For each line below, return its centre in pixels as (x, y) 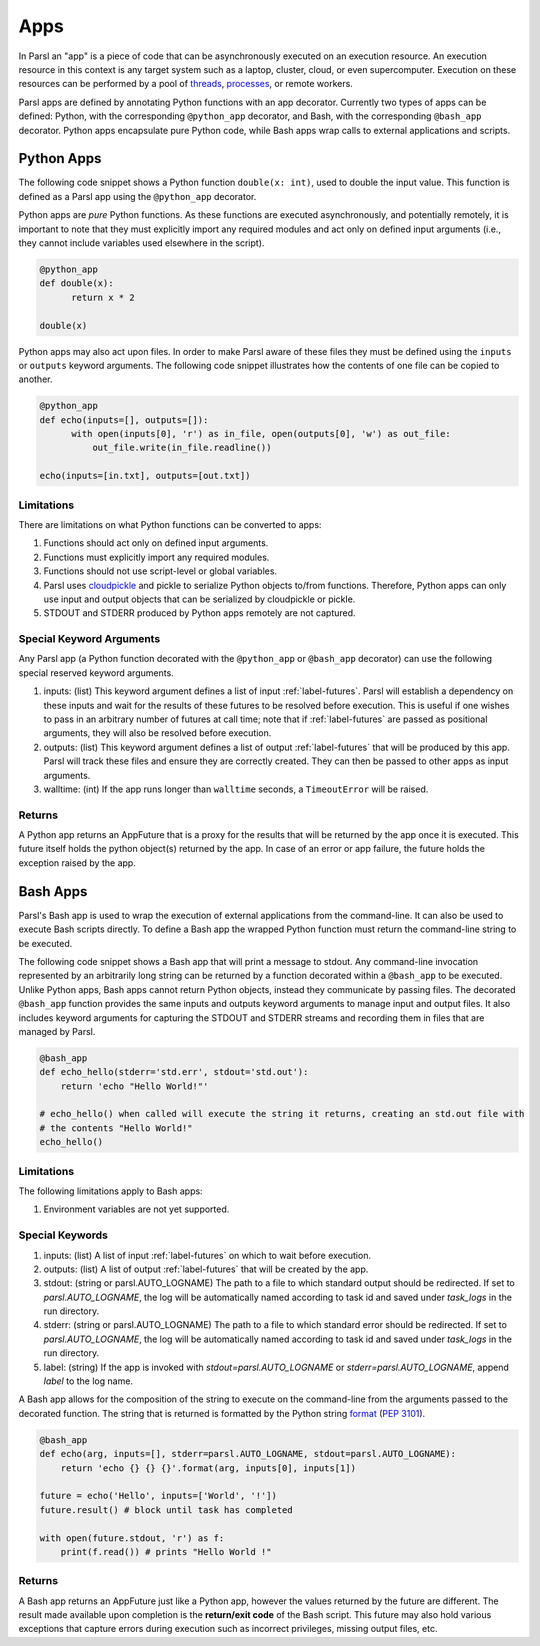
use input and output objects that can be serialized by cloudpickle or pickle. (199, 599)
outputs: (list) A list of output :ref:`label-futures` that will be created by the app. (206, 1269)
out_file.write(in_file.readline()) (181, 448)
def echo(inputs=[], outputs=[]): (124, 419)
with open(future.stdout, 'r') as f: (132, 1538)
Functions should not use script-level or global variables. (160, 571)
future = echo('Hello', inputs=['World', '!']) (158, 1496)
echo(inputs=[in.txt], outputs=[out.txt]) (145, 476)
